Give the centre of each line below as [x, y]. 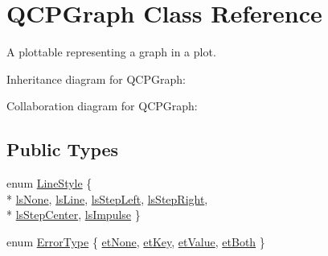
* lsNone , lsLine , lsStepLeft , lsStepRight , [107, 198]
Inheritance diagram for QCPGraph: [96, 78]
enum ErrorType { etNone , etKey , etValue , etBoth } [136, 241]
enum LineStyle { [49, 183]
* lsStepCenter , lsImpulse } [74, 215]
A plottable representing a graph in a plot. [111, 52]
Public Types [63, 149]
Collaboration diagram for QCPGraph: [102, 106]
